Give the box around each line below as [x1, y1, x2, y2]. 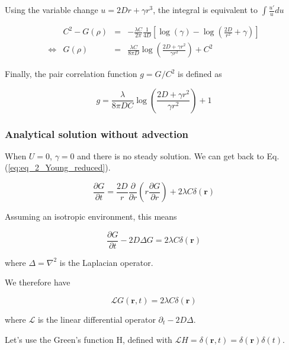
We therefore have [5, 276, 70, 288]
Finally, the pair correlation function [5, 68, 137, 80]
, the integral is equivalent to [153, 4, 258, 15]
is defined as [177, 68, 222, 80]
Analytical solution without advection [5, 126, 189, 141]
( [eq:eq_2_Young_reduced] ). [5, 161, 111, 174]
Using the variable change [5, 4, 98, 15]
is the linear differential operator [37, 313, 156, 325]
